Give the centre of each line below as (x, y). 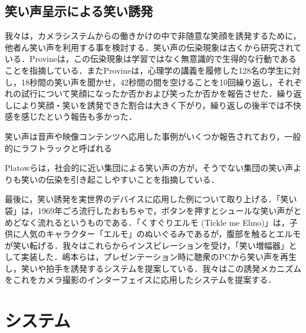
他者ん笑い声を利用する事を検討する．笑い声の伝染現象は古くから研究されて (153, 47)
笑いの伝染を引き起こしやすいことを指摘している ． (120, 179)
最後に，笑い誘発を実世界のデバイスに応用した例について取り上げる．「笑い (151, 199)
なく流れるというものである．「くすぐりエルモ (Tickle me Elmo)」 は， (155, 222)
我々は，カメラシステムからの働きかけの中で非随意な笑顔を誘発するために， (153, 36)
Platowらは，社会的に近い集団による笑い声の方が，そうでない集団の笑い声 (149, 168)
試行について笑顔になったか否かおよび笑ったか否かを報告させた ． (149, 93)
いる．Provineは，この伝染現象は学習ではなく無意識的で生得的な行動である (151, 59)
